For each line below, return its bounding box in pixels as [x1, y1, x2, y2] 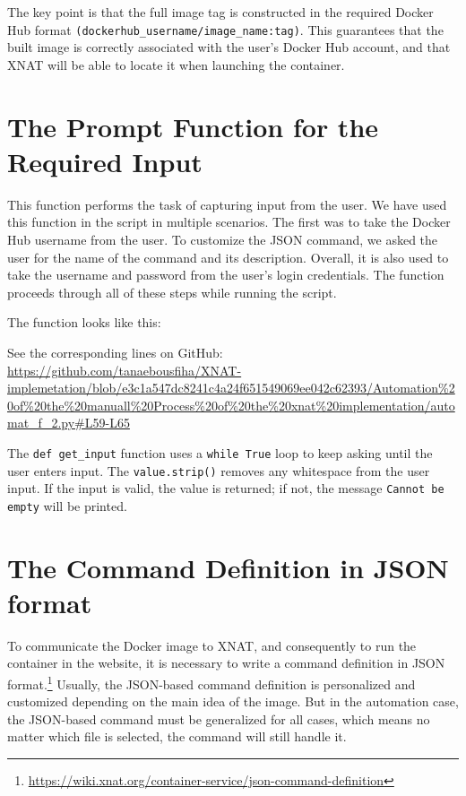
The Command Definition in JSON [7, 549, 449, 585]
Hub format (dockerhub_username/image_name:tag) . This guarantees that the [7, 20, 444, 39]
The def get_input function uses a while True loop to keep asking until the [7, 443, 433, 462]
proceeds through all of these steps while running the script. [7, 282, 337, 301]
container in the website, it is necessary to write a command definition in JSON [7, 653, 445, 672]
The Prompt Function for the [7, 108, 379, 144]
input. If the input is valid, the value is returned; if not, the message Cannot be [7, 479, 444, 497]
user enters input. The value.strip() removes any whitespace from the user [7, 461, 430, 480]
